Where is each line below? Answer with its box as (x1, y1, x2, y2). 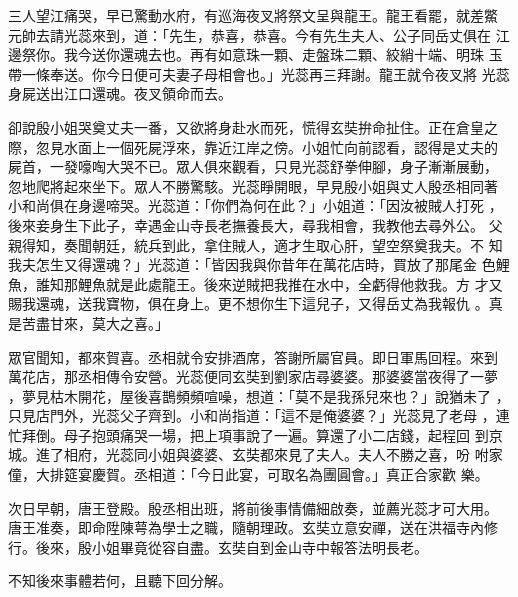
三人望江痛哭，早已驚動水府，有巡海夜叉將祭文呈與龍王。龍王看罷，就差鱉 (8, 5, 498, 25)
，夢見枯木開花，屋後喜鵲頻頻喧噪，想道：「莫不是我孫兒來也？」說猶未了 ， (8, 385, 510, 406)
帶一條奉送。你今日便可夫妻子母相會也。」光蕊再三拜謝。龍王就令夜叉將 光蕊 (8, 63, 510, 84)
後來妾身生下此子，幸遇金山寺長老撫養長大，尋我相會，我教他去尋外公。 (8, 214, 484, 235)
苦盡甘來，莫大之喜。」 (21, 312, 169, 333)
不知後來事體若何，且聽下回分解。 (8, 570, 232, 591)
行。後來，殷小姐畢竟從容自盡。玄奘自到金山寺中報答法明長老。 (8, 536, 428, 557)
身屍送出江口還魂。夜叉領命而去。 (8, 83, 232, 104)
